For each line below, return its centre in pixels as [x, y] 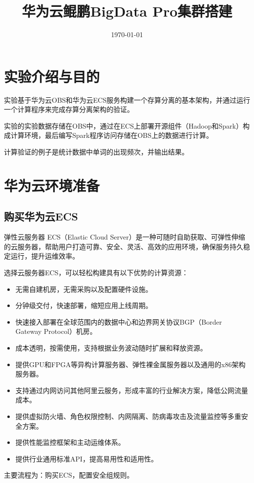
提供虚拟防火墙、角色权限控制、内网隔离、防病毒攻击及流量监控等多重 [128, 416]
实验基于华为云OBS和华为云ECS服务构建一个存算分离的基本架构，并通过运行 [127, 99]
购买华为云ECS [41, 216]
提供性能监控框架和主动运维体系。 [70, 442]
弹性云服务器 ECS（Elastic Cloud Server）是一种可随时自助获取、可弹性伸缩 [125, 237]
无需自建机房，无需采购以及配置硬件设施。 [84, 289]
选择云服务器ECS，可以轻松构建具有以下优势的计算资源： [96, 272]
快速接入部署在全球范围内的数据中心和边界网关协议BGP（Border [119, 321]
